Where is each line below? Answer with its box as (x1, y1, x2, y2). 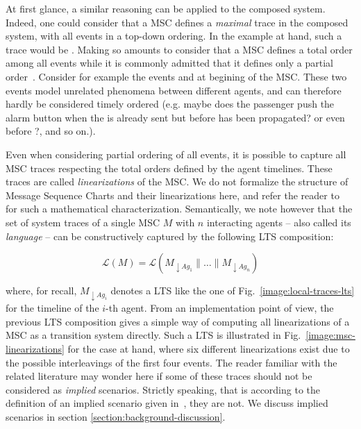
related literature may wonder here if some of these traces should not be (6, 369, 312, 383)
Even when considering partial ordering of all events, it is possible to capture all (6, 146, 346, 161)
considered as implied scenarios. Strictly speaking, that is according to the (6, 382, 321, 396)
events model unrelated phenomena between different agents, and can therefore (6, 83, 342, 97)
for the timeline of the (6, 301, 99, 315)
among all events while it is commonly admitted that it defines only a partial (6, 56, 333, 70)
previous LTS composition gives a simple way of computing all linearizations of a (6, 314, 350, 328)
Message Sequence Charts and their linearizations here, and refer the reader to (6, 187, 339, 202)
